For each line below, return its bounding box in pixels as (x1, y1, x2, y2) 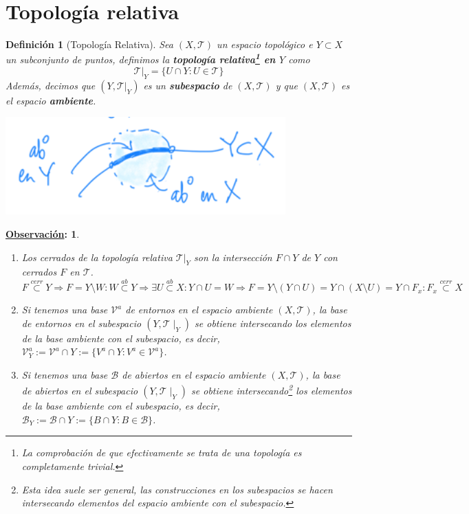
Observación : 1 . (6, 226, 80, 241)
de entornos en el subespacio (21, 315, 142, 330)
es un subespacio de (143, 78, 232, 92)
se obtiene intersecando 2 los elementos (191, 381, 352, 398)
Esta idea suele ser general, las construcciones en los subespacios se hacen (21, 482, 333, 496)
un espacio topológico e (217, 37, 313, 52)
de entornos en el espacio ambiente (125, 302, 273, 317)
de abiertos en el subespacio (21, 383, 138, 398)
